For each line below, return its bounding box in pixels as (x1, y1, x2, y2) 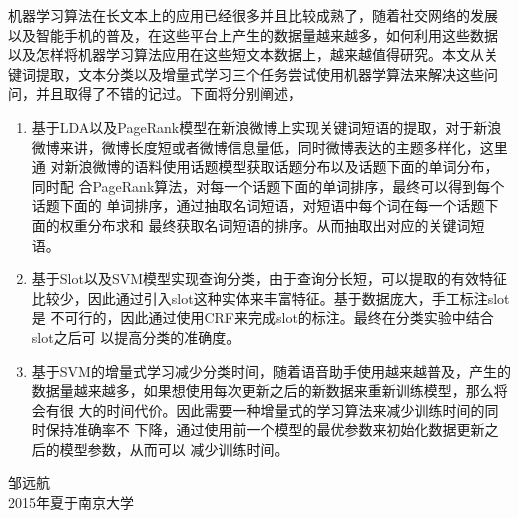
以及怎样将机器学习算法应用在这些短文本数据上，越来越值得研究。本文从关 (8, 44, 498, 65)
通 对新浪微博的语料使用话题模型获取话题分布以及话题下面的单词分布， (31, 156, 499, 177)
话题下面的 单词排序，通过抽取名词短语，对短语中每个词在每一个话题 (31, 195, 485, 216)
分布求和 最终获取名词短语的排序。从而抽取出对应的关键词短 (87, 214, 485, 235)
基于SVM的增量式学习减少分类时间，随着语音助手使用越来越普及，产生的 (31, 360, 511, 381)
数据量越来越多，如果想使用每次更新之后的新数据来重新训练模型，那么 (31, 380, 494, 401)
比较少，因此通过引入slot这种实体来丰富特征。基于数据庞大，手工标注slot (31, 287, 510, 308)
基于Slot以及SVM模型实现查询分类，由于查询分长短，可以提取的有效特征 (31, 268, 508, 289)
